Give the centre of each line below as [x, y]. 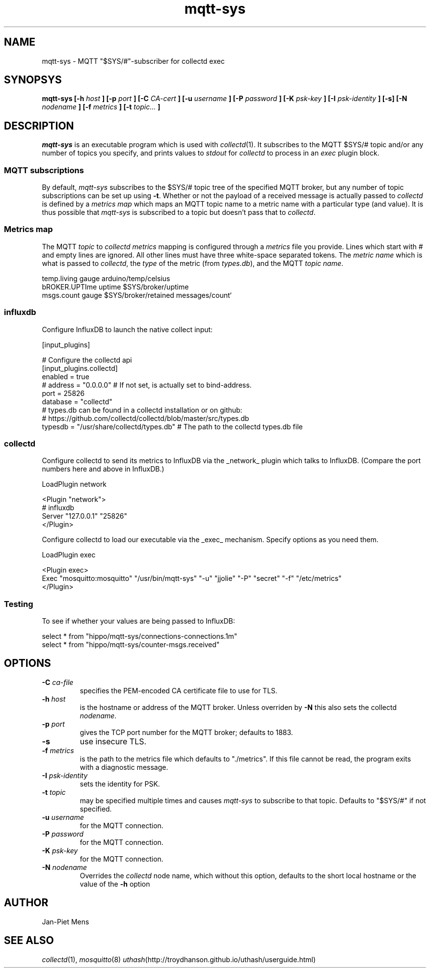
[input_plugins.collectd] [80, 368]
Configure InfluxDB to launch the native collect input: [127, 329]
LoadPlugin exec [69, 555]
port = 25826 [63, 393]
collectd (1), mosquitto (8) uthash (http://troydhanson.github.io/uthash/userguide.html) [179, 959]
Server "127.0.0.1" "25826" [84, 516]
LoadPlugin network [74, 484]
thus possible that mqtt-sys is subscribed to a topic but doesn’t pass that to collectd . [179, 212]
